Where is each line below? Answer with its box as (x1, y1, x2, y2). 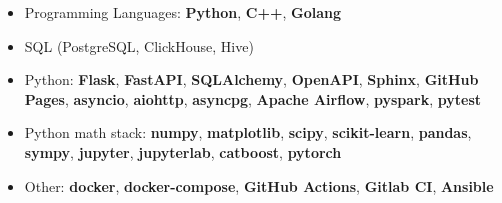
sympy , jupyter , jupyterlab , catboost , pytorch (24, 141, 342, 162)
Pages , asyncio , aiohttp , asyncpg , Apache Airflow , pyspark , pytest (24, 88, 482, 109)
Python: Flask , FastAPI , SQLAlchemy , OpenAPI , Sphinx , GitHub (24, 69, 479, 90)
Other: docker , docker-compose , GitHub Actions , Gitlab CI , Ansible (24, 175, 494, 196)
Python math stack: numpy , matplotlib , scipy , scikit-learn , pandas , (24, 122, 472, 143)
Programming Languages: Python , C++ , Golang (24, 2, 342, 22)
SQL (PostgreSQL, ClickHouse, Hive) (24, 35, 254, 56)
